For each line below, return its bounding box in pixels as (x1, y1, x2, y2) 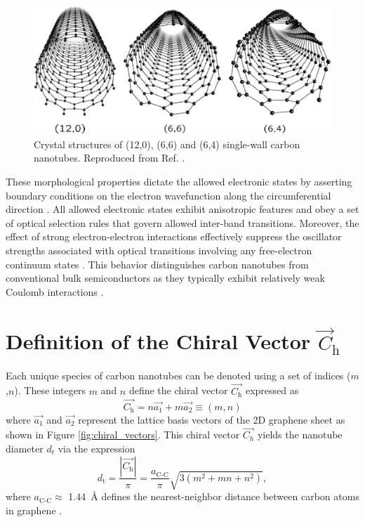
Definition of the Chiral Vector (6, 327, 311, 355)
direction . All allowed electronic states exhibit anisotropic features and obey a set (6, 202, 359, 216)
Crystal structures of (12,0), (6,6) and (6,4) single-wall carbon (34, 136, 300, 151)
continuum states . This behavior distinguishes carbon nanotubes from (6, 256, 309, 271)
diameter (6, 441, 44, 455)
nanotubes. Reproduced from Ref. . (34, 150, 185, 165)
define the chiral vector (128, 383, 228, 398)
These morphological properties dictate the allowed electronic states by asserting (6, 174, 352, 188)
